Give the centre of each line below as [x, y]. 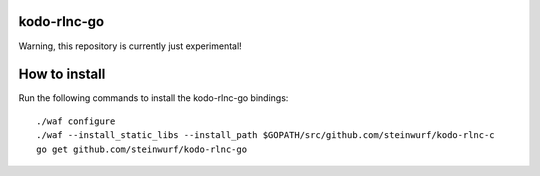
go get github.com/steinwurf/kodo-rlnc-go [142, 149]
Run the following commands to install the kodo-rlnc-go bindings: [153, 98]
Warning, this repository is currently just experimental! [130, 46]
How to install [62, 74]
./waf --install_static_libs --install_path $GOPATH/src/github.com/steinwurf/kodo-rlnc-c [265, 135]
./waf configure [76, 121]
